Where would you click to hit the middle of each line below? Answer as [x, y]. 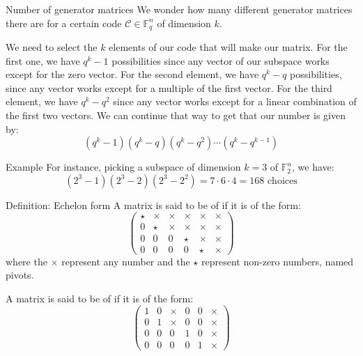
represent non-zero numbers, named [278, 261]
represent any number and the [126, 261]
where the [26, 261]
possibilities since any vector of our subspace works [221, 60]
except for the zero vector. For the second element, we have [132, 74]
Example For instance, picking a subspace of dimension [123, 167]
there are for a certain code [64, 23]
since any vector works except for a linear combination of [235, 101]
